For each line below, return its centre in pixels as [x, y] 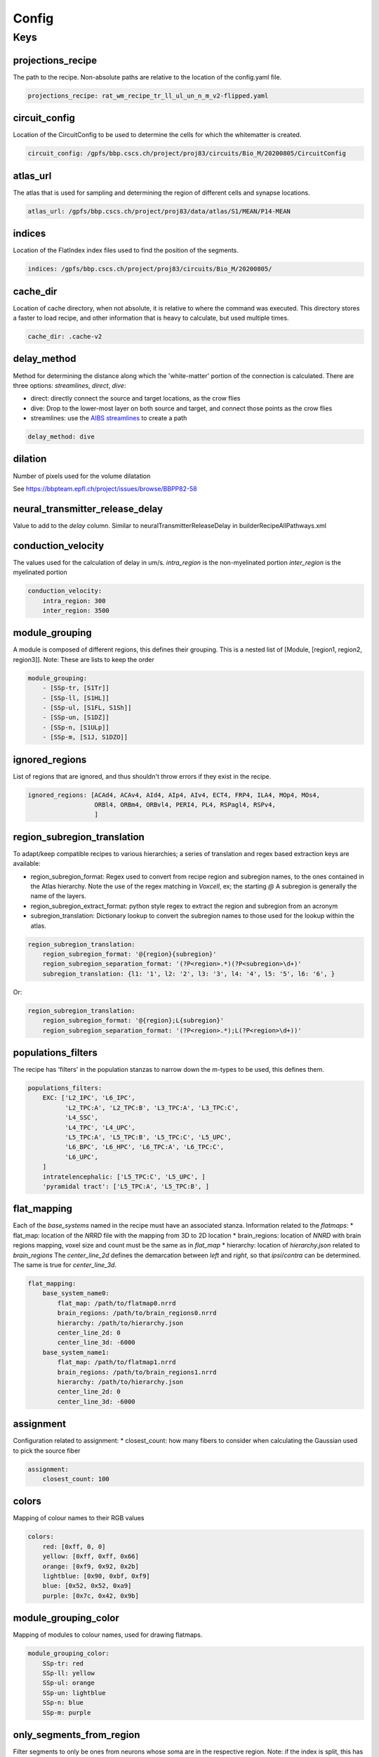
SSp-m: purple [67, 1712]
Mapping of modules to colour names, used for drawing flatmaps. [108, 1635]
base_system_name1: [76, 1352]
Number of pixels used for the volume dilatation [82, 476]
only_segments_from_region [77, 1735]
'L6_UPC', [81, 1157]
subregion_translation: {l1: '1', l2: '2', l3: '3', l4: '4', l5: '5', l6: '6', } [189, 974]
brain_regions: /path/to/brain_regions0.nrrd [137, 1313]
